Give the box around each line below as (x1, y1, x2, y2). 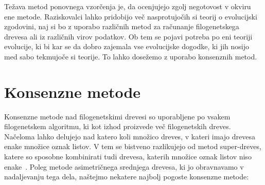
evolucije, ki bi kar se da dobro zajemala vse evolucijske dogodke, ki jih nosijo (4, 41, 249, 52)
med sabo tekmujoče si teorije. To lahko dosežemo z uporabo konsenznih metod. (4, 51, 257, 61)
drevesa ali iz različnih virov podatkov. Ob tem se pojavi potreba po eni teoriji (4, 31, 253, 42)
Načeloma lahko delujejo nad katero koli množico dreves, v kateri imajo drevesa (4, 131, 255, 141)
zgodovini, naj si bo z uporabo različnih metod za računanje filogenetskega (4, 21, 239, 32)
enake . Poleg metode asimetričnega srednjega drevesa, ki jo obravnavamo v (4, 161, 244, 172)
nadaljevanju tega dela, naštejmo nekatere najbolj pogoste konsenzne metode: (4, 171, 249, 182)
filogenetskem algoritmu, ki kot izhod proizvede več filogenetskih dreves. (4, 121, 231, 132)
